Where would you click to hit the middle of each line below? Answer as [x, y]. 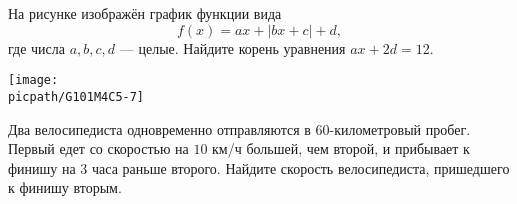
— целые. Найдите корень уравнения [232, 47]
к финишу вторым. [65, 187]
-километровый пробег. [400, 128]
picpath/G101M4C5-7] [76, 96]
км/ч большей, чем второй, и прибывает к [341, 148]
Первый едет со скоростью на [98, 148]
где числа [36, 47]
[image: [33, 80]
